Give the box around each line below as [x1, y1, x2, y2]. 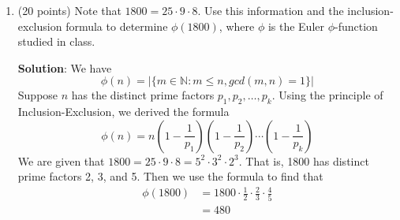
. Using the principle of [271, 87, 383, 103]
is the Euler [267, 17, 324, 34]
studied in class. [17, 33, 95, 50]
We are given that [17, 152, 105, 169]
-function [335, 17, 378, 34]
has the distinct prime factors [71, 87, 215, 103]
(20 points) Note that [17, 2, 121, 18]
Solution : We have [17, 59, 112, 76]
